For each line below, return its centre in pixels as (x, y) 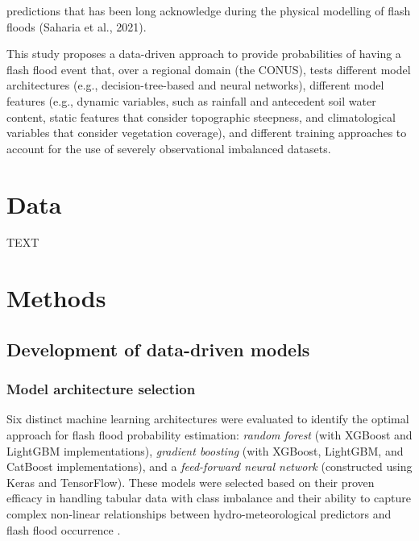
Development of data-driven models (158, 349)
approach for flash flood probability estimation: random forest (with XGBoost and (209, 435)
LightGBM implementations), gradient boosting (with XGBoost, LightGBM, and (205, 450)
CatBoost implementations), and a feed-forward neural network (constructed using (209, 466)
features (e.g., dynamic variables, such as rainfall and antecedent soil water (191, 100)
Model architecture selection (101, 389)
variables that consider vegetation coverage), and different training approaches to (207, 133)
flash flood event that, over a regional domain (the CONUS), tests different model (209, 69)
